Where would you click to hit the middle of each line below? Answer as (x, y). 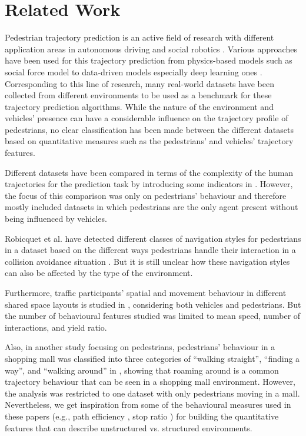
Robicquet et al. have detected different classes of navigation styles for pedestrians (153, 238)
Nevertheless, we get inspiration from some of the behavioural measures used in (148, 405)
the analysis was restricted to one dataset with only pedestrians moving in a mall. (152, 393)
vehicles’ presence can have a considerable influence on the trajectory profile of (147, 118)
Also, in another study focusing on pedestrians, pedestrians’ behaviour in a (140, 347)
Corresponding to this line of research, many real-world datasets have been (139, 83)
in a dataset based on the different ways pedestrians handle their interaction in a (150, 250)
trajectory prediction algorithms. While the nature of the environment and (139, 106)
